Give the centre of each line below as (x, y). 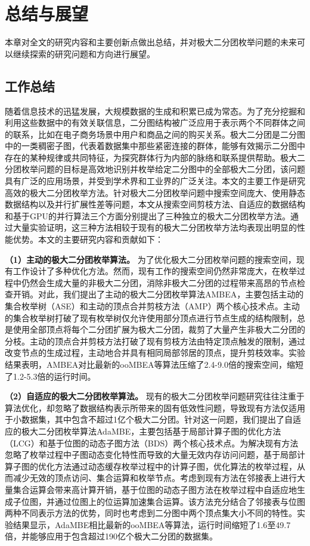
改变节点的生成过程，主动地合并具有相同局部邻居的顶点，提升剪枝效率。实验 (155, 353)
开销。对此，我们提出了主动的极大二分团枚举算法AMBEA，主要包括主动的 (158, 294)
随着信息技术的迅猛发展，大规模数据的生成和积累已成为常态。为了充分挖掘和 (155, 111)
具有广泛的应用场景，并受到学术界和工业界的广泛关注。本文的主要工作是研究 (155, 181)
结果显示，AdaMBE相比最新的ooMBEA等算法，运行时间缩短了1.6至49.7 (152, 524)
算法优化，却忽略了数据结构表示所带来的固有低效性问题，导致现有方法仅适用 (155, 407)
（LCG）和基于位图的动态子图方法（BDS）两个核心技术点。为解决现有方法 (152, 443)
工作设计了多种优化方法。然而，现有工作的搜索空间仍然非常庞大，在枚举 (155, 271)
